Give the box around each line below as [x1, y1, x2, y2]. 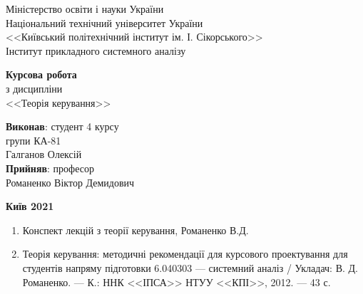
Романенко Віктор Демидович [6, 174, 135, 189]
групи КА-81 [6, 132, 61, 147]
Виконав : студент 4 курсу [6, 119, 119, 134]
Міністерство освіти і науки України [6, 1, 164, 16]
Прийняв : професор [6, 160, 94, 175]
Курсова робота [6, 67, 77, 82]
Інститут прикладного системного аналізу [6, 43, 186, 58]
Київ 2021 [6, 199, 54, 214]
